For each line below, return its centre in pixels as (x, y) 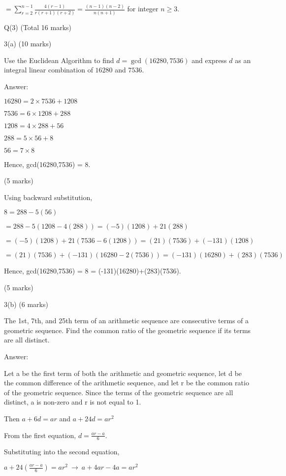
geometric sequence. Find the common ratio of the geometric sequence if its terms (127, 330)
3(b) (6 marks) (26, 304)
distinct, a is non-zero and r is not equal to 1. (73, 402)
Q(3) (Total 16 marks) (38, 27)
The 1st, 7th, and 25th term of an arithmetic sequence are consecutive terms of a (127, 321)
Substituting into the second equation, (62, 452)
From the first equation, (40, 435)
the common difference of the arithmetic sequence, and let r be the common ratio (127, 383)
